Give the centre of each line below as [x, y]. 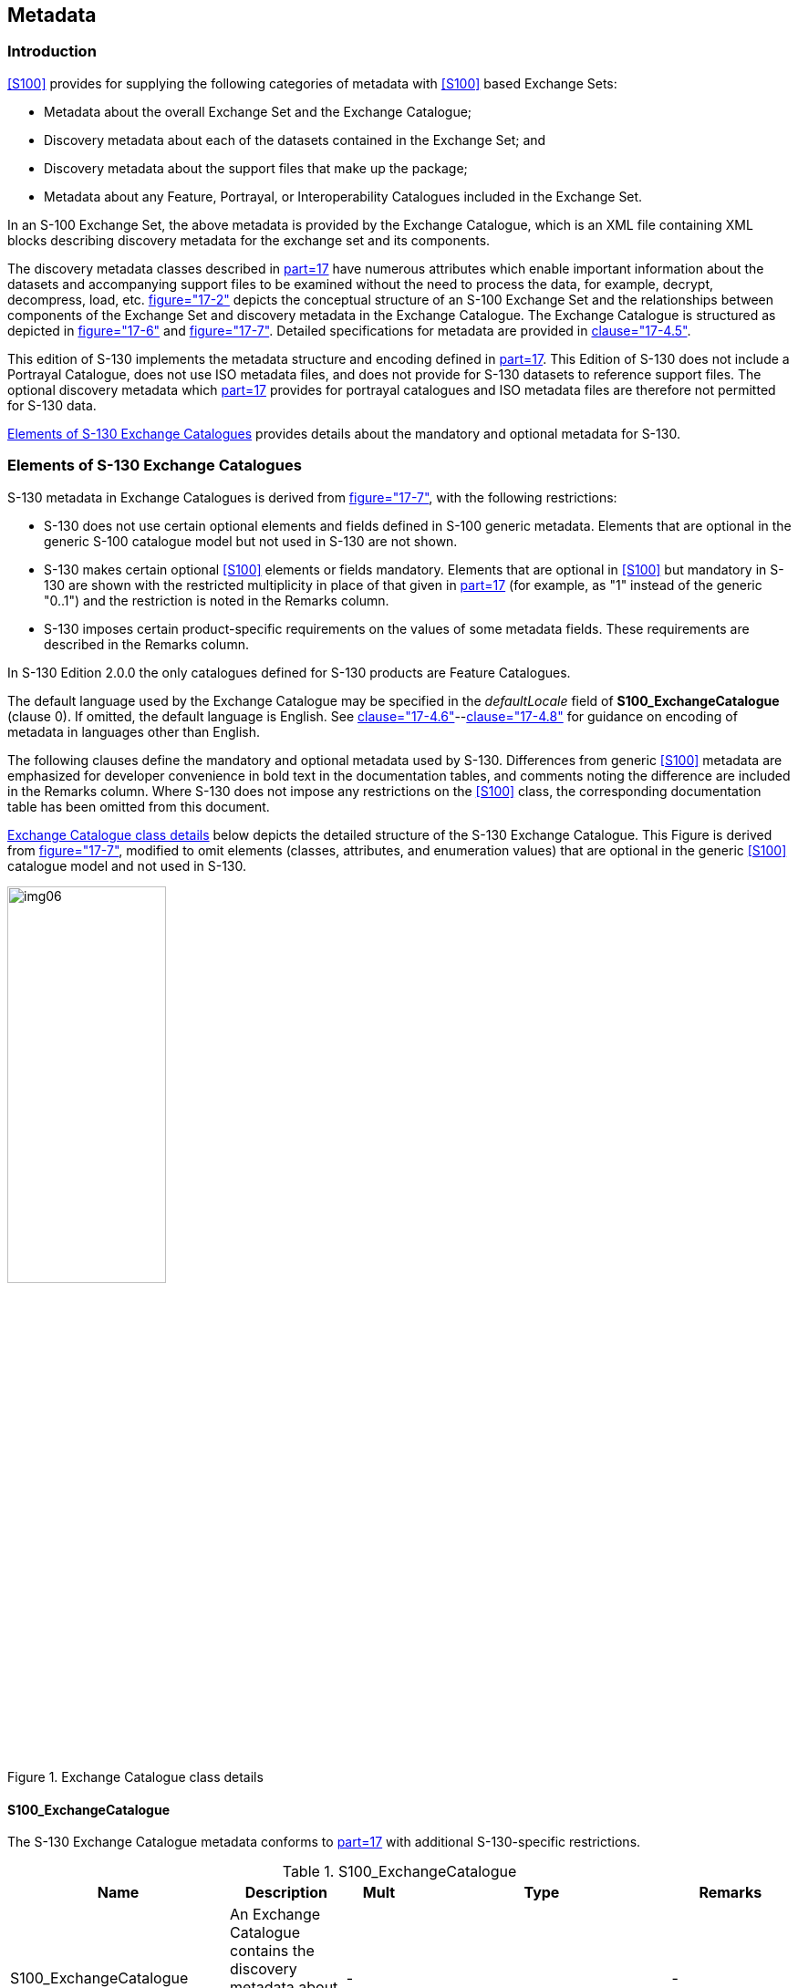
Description [286, 1893]
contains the [272, 1951]
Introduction [52, 52]
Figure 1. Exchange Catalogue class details [135, 1776]
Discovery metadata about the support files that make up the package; [256, 168]
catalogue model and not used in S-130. [127, 865]
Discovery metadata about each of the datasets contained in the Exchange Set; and [295, 140]
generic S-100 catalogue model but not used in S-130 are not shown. [251, 541]
